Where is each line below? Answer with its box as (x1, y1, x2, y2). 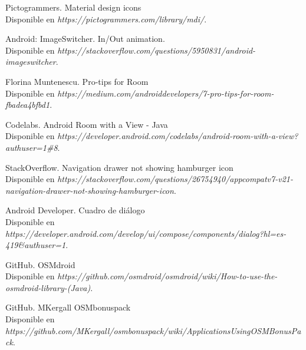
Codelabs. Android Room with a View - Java (5, 118, 168, 130)
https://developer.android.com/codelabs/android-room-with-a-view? (57, 130, 298, 142)
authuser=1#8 (5, 141, 58, 153)
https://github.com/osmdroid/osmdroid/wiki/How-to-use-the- (57, 270, 278, 282)
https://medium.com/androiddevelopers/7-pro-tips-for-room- (57, 87, 274, 99)
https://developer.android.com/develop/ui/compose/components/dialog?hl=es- (5, 227, 287, 239)
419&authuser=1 (5, 239, 66, 251)
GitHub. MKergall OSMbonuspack (5, 301, 131, 313)
